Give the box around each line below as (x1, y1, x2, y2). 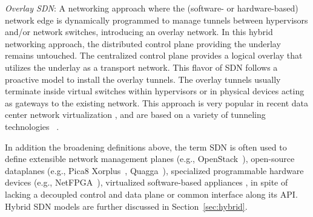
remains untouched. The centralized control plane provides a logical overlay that (5, 49, 303, 62)
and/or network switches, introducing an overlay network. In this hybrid (5, 25, 273, 38)
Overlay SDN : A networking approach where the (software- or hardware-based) (5, 2, 298, 14)
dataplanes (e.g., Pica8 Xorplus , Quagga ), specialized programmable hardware (5, 164, 304, 177)
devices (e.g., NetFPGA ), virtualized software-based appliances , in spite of (5, 176, 288, 189)
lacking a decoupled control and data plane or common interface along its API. (5, 187, 298, 200)
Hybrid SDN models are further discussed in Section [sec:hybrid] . (5, 199, 248, 212)
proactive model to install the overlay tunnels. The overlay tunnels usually (5, 73, 281, 85)
